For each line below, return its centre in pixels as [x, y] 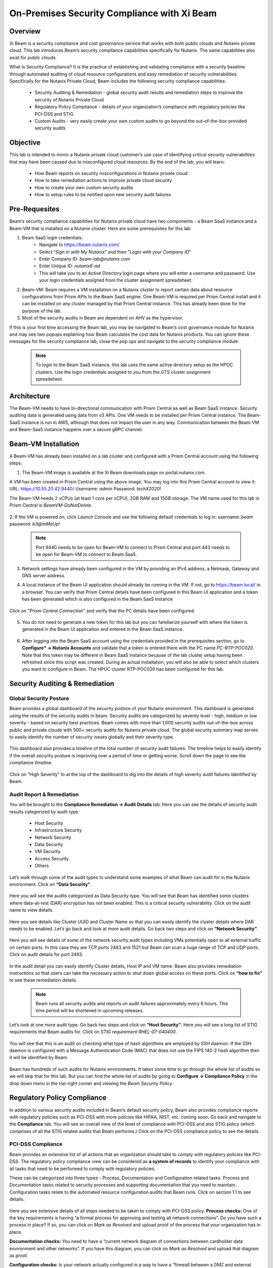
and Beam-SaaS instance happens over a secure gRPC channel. [76, 430]
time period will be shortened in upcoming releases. [90, 1011]
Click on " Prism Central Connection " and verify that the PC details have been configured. [102, 611]
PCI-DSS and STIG [54, 114]
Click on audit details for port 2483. [46, 955]
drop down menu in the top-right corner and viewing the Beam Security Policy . [92, 1083]
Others [42, 866]
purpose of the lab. [42, 311]
